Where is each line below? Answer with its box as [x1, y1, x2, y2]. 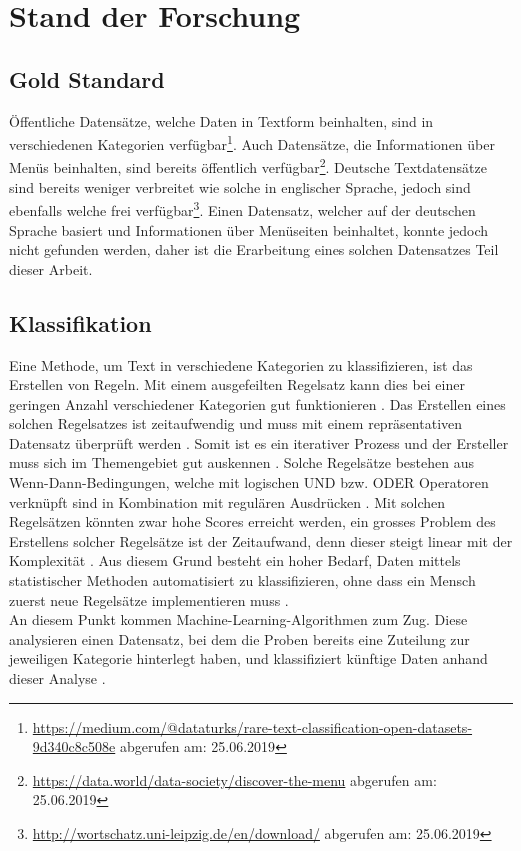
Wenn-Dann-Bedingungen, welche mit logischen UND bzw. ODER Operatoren [9, 472, 489, 493]
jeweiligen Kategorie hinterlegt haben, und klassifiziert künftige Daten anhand [9, 648, 488, 669]
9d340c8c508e [32, 736, 116, 757]
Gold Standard [9, 63, 165, 94]
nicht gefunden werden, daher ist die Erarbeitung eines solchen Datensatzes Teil [9, 239, 499, 260]
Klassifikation [9, 307, 152, 338]
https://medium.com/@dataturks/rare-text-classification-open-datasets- [32, 716, 473, 737]
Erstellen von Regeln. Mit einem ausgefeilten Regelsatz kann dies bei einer [9, 374, 465, 395]
